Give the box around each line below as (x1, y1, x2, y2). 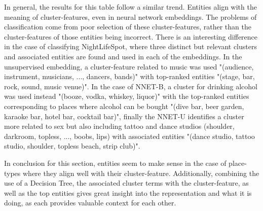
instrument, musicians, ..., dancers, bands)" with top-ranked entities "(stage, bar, (4, 71, 255, 82)
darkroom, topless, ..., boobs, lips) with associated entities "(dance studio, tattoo (4, 130, 255, 141)
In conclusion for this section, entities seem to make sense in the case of (4, 157, 227, 168)
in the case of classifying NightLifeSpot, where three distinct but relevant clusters (4, 41, 257, 52)
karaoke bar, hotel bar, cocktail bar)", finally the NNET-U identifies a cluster (4, 111, 244, 121)
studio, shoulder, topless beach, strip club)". (4, 140, 140, 151)
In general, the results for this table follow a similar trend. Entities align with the (4, 2, 257, 12)
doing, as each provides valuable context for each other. (4, 197, 176, 208)
